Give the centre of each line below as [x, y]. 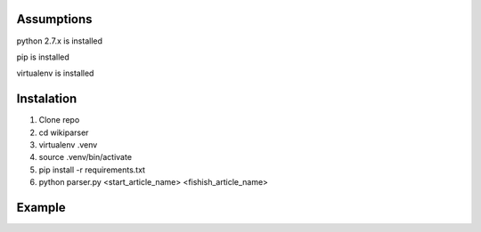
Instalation [47, 99]
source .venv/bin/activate [86, 157]
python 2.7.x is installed [59, 41]
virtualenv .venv [68, 144]
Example [41, 208]
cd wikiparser [64, 132]
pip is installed [43, 57]
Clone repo [59, 120]
